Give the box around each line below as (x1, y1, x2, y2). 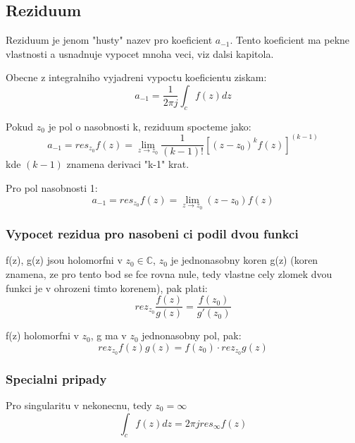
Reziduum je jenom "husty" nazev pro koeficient (6, 32, 213, 47)
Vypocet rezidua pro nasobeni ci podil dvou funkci (6, 225, 299, 243)
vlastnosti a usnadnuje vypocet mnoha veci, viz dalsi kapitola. (6, 46, 274, 61)
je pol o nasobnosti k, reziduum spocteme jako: (48, 119, 251, 133)
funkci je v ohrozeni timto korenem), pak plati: (6, 280, 208, 295)
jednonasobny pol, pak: (142, 328, 242, 343)
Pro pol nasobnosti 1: (6, 181, 98, 195)
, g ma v (90, 328, 127, 343)
